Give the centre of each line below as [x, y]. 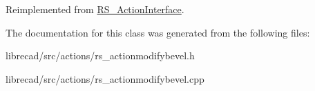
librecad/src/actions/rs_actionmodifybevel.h [100, 55]
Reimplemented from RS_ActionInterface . [95, 9]
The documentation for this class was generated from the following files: [158, 32]
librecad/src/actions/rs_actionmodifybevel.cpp [105, 78]
